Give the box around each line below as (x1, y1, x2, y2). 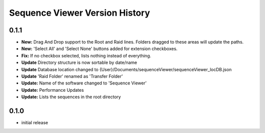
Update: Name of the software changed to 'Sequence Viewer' (21, 80, 147, 86)
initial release (21, 120, 49, 126)
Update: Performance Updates (21, 87, 84, 93)
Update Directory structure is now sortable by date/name (21, 59, 137, 66)
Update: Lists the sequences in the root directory (21, 94, 121, 100)
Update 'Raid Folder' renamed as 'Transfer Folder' (21, 74, 123, 80)
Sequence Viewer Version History (9, 7, 150, 18)
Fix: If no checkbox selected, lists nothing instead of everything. (21, 53, 152, 58)
